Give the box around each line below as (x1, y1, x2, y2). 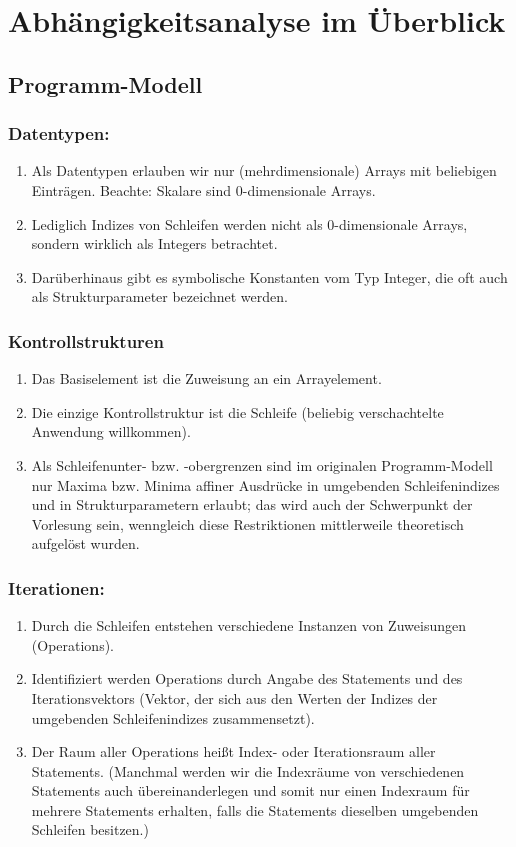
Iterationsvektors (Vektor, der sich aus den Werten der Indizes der (31, 687, 438, 708)
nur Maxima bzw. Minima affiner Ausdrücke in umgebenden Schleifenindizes (31, 474, 500, 495)
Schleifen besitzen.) (31, 819, 149, 840)
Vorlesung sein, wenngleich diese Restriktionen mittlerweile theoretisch (31, 513, 464, 534)
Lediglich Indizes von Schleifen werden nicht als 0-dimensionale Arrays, (31, 213, 468, 234)
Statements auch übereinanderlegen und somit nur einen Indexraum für (31, 780, 470, 801)
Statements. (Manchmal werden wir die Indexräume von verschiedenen (31, 760, 465, 781)
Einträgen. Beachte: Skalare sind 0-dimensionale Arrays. (31, 179, 376, 200)
